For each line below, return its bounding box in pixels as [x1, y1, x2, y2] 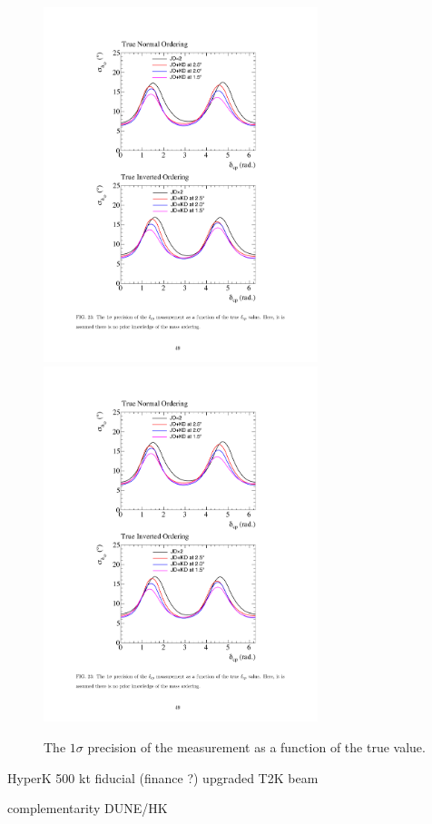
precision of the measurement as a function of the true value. [87, 738, 426, 757]
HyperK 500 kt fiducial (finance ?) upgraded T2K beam [7, 768, 319, 787]
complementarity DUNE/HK [7, 799, 168, 818]
